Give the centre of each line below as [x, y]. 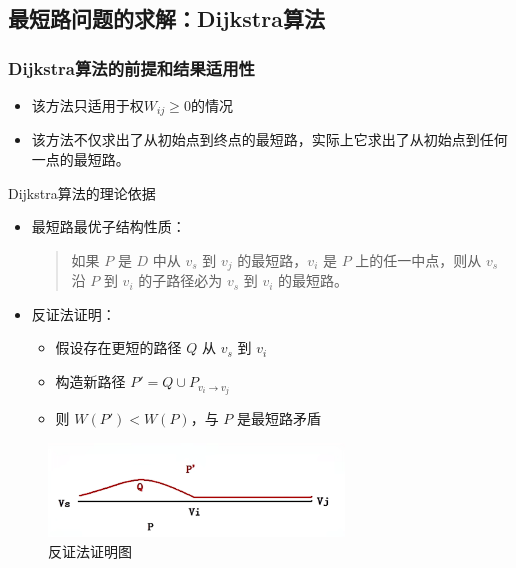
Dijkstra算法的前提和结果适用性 [131, 67]
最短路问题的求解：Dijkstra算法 [166, 18]
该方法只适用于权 [87, 105]
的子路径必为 [180, 280]
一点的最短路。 [80, 159]
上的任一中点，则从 [418, 259]
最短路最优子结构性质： [108, 226]
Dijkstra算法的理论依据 [82, 192]
